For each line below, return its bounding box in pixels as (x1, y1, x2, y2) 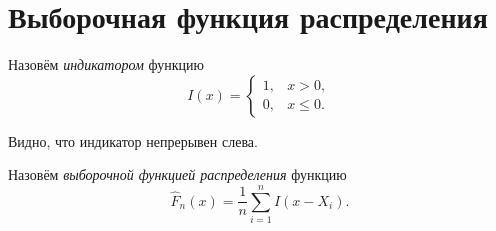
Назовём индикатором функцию (8, 54, 204, 75)
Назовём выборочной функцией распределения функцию (8, 164, 347, 185)
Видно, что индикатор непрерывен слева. (8, 130, 258, 151)
